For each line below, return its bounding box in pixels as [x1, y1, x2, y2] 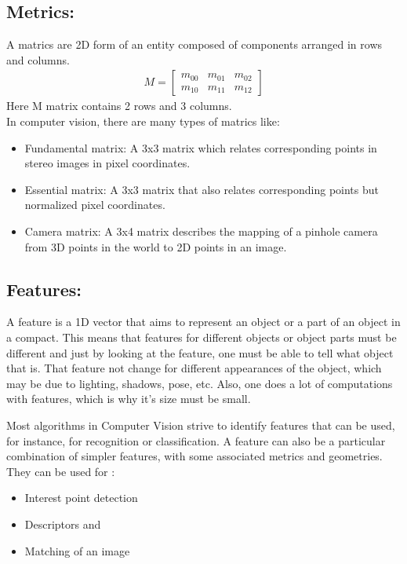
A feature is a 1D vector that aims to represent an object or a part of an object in [6, 313, 401, 330]
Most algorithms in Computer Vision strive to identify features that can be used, [6, 416, 395, 433]
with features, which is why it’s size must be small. [6, 390, 251, 407]
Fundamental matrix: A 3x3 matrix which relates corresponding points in [24, 139, 377, 156]
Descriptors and [24, 515, 101, 532]
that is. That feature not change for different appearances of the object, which [6, 360, 382, 376]
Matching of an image [24, 542, 130, 559]
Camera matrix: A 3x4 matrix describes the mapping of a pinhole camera [24, 222, 378, 239]
